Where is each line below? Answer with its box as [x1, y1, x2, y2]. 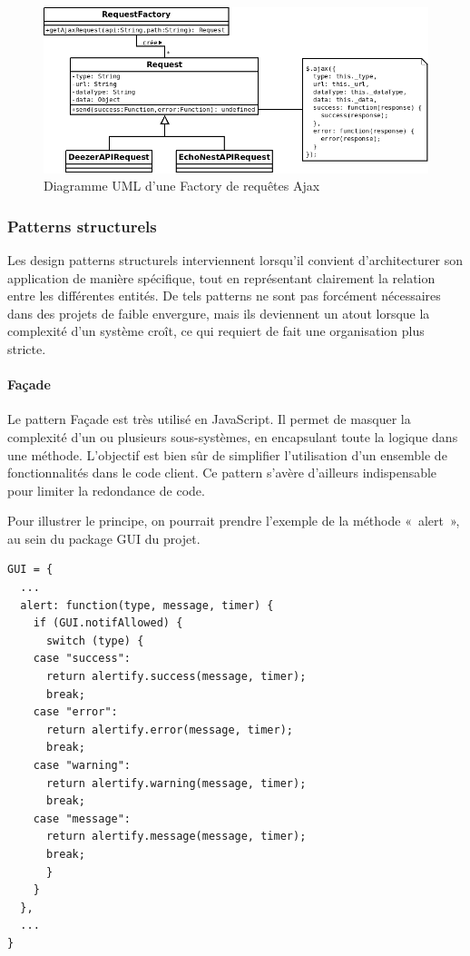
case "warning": [33, 759, 132, 772]
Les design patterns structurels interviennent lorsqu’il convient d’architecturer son [7, 250, 463, 269]
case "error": [33, 705, 118, 719]
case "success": [33, 652, 132, 665]
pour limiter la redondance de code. [7, 480, 205, 499]
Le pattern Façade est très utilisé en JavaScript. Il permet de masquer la [7, 409, 411, 429]
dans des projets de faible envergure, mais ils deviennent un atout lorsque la [7, 303, 430, 322]
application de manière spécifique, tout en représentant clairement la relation [7, 268, 436, 287]
